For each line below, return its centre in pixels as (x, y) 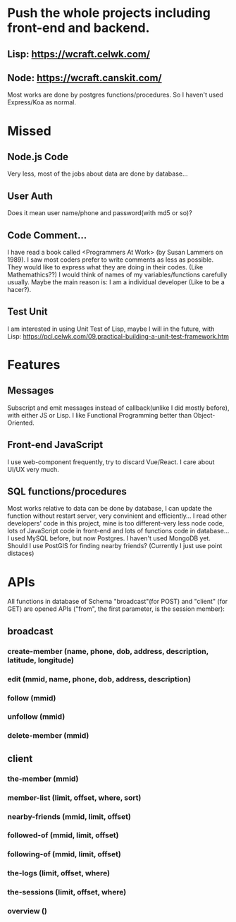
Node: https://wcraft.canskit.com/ (85, 78)
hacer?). (19, 290)
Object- (204, 415)
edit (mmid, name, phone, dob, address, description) (99, 679)
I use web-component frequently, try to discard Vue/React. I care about (111, 462)
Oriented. (21, 423)
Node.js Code (38, 157)
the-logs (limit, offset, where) (59, 873)
